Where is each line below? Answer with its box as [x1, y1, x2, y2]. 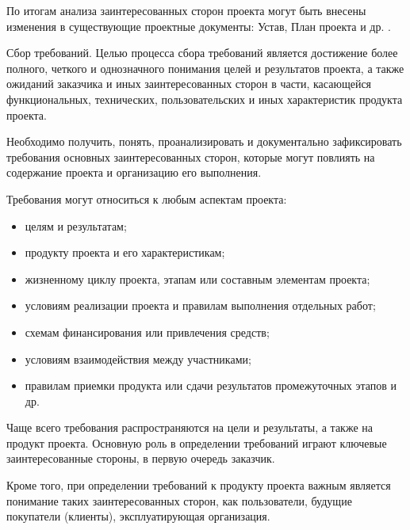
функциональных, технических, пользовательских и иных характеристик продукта [6, 90, 403, 107]
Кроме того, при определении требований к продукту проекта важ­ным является [6, 477, 391, 494]
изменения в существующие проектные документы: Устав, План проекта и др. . [6, 17, 391, 34]
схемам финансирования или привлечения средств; [25, 323, 270, 340]
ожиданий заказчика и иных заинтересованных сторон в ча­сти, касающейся [6, 75, 372, 92]
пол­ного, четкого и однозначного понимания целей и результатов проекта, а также [6, 59, 404, 76]
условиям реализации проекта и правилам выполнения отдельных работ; [25, 297, 376, 314]
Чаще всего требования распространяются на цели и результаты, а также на [6, 419, 373, 436]
